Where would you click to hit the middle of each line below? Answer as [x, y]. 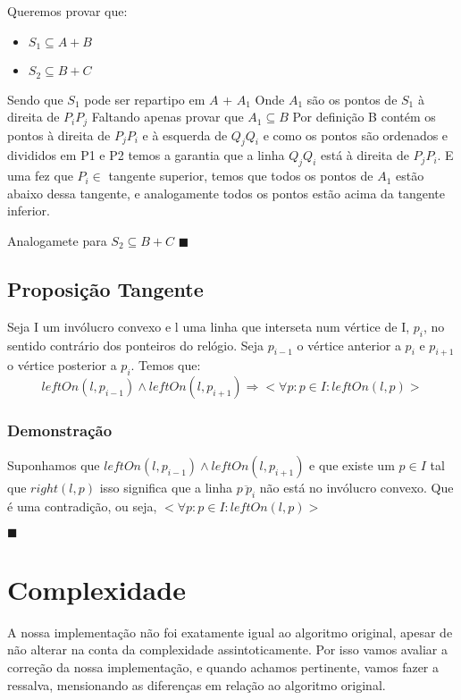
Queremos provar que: [67, 11]
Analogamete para [57, 240]
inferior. [29, 211]
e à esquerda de [185, 135]
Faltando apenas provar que [168, 117]
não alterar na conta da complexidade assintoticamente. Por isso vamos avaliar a [228, 649]
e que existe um [352, 465]
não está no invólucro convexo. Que [356, 488]
